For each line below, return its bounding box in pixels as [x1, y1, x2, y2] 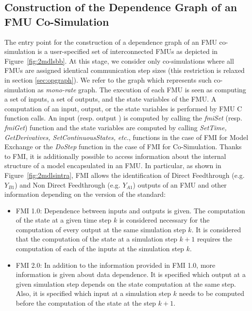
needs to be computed [179, 288, 244, 298]
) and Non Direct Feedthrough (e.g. [15, 179, 120, 190]
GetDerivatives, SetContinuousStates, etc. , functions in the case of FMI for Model [4, 132, 249, 142]
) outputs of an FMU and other [133, 179, 227, 190]
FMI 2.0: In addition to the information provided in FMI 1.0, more [16, 259, 216, 270]
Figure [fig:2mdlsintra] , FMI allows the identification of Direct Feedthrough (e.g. [4, 170, 245, 180]
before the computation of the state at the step [16, 298, 156, 308]
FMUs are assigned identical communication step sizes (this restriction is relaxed [4, 65, 245, 75]
